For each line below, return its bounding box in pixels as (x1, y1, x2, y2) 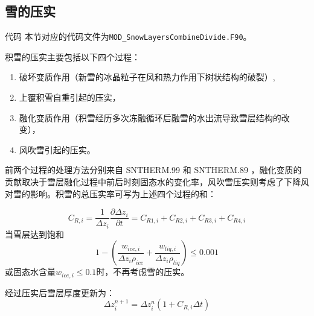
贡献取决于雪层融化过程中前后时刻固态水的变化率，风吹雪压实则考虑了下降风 (5, 175, 309, 188)
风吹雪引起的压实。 (19, 143, 95, 156)
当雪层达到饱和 (5, 227, 64, 240)
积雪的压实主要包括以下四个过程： (5, 50, 140, 63)
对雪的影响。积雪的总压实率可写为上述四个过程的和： (5, 187, 216, 200)
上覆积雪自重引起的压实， (19, 91, 121, 104)
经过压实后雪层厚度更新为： (5, 286, 115, 299)
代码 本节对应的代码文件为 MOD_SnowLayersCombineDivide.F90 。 (5, 30, 252, 43)
